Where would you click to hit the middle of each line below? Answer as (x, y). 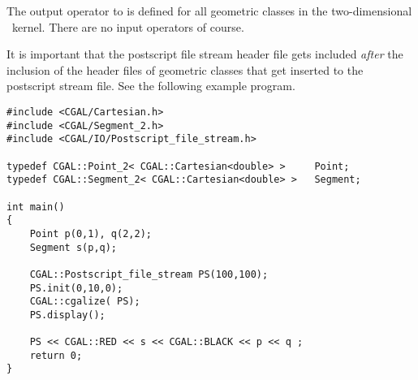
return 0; (56, 355)
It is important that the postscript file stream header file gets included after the (205, 54)
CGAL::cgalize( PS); (85, 302)
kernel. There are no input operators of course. (128, 26)
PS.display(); (67, 315)
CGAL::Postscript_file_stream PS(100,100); (149, 274)
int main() (36, 207)
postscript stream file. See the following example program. (151, 86)
